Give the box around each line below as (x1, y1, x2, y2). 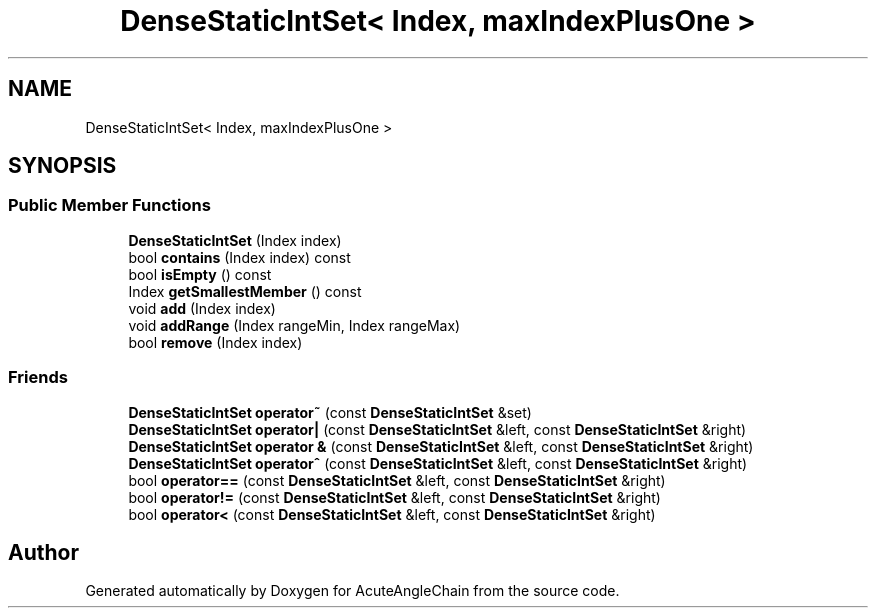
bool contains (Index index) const (128, 248, 351, 266)
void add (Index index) (128, 299, 276, 317)
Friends (8, 367, 68, 388)
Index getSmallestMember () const (128, 282, 362, 300)
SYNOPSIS (8, 153, 117, 179)
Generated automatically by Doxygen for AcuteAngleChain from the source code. (85, 582, 620, 600)
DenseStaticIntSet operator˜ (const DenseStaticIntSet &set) (128, 403, 532, 421)
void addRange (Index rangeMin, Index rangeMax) (128, 316, 461, 334)
